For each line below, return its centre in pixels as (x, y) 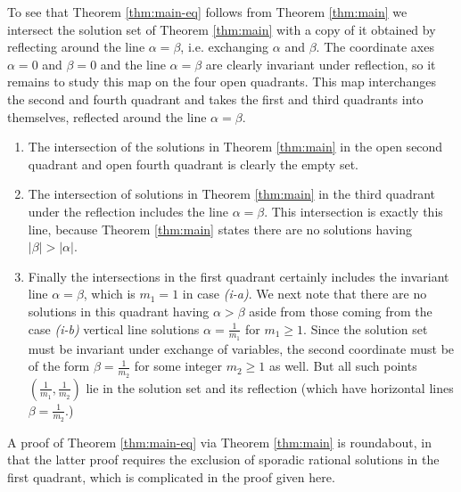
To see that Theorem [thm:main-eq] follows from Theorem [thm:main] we (207, 12)
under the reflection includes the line (128, 211)
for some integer (178, 366)
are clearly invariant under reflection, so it (321, 64)
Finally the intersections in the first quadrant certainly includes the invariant (239, 276)
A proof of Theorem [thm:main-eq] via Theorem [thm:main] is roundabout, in (219, 442)
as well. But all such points (343, 366)
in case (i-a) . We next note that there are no (305, 294)
